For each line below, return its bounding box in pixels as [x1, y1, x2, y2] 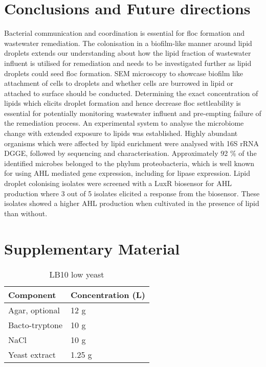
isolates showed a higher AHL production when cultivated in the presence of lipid [4, 198, 259, 209]
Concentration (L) [71, 288, 145, 301]
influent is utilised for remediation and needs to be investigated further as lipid [4, 57, 252, 68]
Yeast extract [8, 348, 56, 360]
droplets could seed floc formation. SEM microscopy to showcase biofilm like [4, 67, 243, 78]
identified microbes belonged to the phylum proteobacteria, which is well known [4, 157, 255, 168]
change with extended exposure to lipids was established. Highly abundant [4, 128, 238, 139]
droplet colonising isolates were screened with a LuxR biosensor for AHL [4, 178, 232, 189]
